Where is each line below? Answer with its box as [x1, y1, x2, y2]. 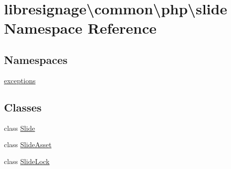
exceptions [4, 75, 36, 85]
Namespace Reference [4, 18, 156, 38]
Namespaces [4, 52, 68, 67]
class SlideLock [4, 156, 50, 166]
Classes [4, 99, 42, 114]
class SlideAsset [4, 139, 52, 150]
